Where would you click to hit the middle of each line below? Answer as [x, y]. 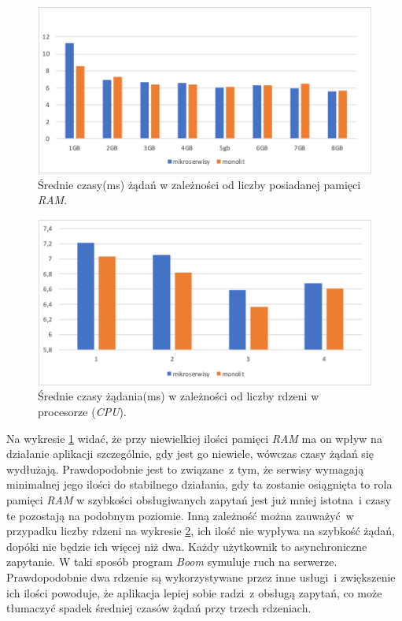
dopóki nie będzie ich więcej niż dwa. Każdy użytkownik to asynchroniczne [187, 546]
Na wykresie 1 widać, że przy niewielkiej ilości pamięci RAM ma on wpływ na [194, 438]
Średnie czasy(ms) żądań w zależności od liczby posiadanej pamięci [199, 184]
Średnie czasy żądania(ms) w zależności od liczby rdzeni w [179, 396]
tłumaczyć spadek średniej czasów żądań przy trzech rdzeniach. [159, 608]
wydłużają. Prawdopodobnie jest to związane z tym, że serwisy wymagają [185, 469]
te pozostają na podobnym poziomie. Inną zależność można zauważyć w [180, 515]
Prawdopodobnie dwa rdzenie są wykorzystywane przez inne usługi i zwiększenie [201, 576]
